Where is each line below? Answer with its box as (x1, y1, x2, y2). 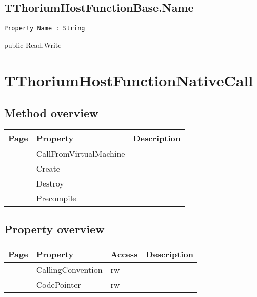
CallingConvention (36, 264, 103, 276)
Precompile (36, 192, 76, 205)
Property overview (4, 221, 105, 237)
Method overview (4, 105, 98, 121)
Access (110, 248, 138, 261)
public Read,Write (4, 39, 62, 50)
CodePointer (36, 279, 81, 291)
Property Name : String (4, 25, 85, 32)
